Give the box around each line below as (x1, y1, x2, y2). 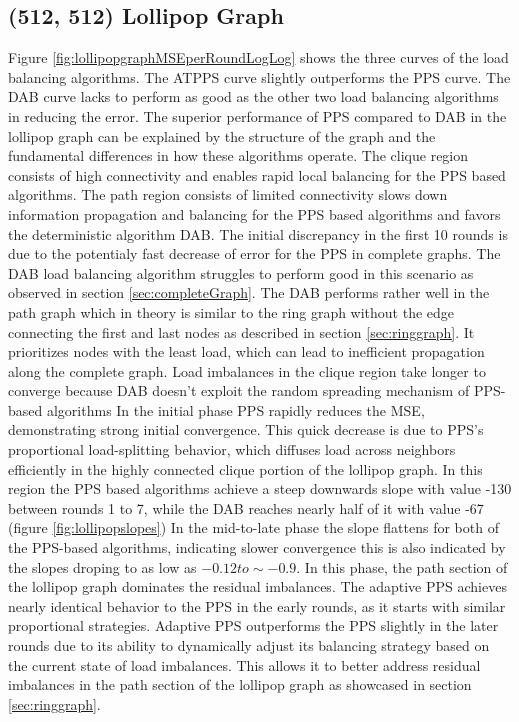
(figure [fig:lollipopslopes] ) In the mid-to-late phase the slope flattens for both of (8, 517, 499, 538)
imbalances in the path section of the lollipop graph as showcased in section (8, 674, 472, 695)
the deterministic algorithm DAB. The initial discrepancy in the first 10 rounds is (8, 223, 508, 244)
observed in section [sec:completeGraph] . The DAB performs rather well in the (8, 282, 490, 303)
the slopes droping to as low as (8, 556, 197, 577)
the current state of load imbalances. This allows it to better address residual (8, 654, 481, 675)
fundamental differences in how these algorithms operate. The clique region (8, 145, 469, 166)
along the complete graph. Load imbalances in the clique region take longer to (8, 360, 486, 381)
